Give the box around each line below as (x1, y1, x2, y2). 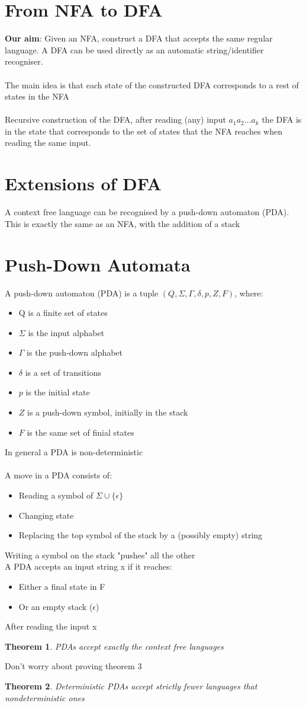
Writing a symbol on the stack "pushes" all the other (5, 548, 195, 561)
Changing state (18, 509, 74, 521)
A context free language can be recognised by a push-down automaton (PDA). (5, 206, 289, 218)
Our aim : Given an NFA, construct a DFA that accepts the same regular (5, 32, 273, 44)
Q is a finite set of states (18, 306, 108, 319)
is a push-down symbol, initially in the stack (27, 406, 188, 419)
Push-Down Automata (5, 252, 191, 276)
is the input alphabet (28, 326, 105, 338)
